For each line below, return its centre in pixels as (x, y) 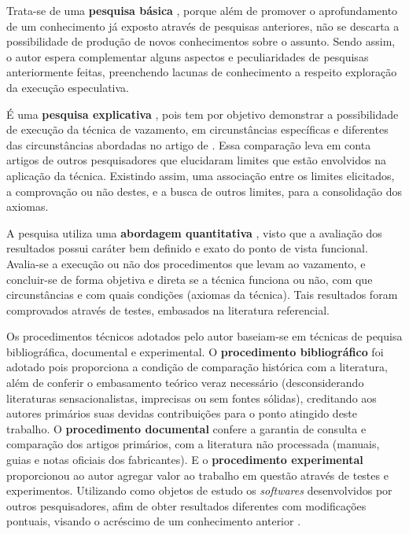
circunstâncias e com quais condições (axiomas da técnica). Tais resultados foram (202, 295)
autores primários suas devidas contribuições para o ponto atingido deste (182, 413)
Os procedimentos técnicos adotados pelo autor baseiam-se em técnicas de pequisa (204, 336)
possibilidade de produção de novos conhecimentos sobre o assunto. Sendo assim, (201, 41)
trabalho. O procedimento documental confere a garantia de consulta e (186, 428)
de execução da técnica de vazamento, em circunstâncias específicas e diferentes (197, 129)
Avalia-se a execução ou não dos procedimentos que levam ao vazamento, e (186, 263)
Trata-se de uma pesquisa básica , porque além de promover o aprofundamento (202, 10)
